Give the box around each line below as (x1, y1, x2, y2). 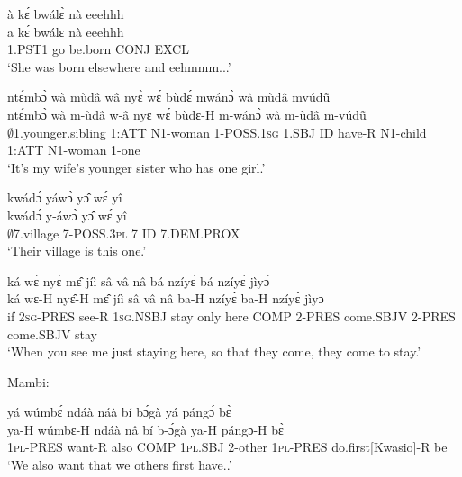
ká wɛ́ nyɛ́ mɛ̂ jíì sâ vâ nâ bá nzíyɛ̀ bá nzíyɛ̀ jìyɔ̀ (7, 271, 270, 290)
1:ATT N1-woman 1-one (7, 140, 140, 159)
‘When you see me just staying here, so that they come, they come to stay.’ (7, 342, 421, 361)
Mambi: (7, 372, 50, 391)
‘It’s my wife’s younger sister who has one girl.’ (7, 157, 266, 176)
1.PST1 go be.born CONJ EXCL (7, 40, 189, 58)
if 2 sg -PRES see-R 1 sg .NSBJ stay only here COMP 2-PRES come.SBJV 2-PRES (7, 306, 456, 325)
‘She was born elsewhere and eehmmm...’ (7, 57, 231, 76)
